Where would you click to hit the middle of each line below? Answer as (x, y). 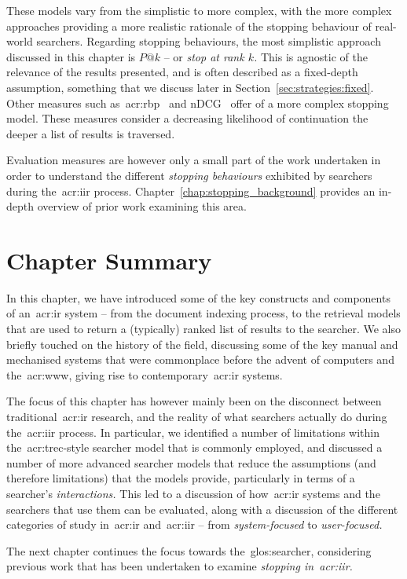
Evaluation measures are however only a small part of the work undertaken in (194, 160)
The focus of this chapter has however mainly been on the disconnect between (194, 401)
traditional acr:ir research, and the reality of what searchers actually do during (197, 416)
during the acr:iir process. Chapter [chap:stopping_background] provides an (191, 191)
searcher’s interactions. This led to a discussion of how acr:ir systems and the (193, 493)
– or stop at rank (204, 56)
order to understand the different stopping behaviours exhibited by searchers (189, 175)
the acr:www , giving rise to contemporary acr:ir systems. (145, 374)
